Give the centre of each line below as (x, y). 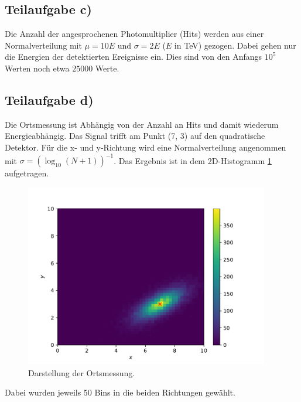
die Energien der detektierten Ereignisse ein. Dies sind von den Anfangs (134, 57)
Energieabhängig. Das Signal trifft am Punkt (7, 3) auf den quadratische (135, 136)
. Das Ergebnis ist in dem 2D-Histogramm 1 (193, 160)
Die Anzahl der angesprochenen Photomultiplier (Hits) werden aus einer (134, 34)
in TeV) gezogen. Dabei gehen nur (235, 45)
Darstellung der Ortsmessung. (82, 372)
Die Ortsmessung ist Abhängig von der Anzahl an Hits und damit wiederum (142, 124)
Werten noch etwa (37, 68)
